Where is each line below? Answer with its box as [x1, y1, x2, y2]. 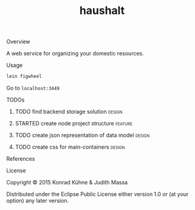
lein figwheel [6, 74, 43, 80]
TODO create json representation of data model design [15, 131, 150, 139]
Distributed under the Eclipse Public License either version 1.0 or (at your [6, 191, 189, 198]
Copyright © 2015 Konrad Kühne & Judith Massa [6, 179, 128, 186]
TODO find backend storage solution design [15, 108, 123, 116]
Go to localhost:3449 [6, 85, 60, 92]
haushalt [79, 4, 125, 18]
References [6, 155, 35, 163]
